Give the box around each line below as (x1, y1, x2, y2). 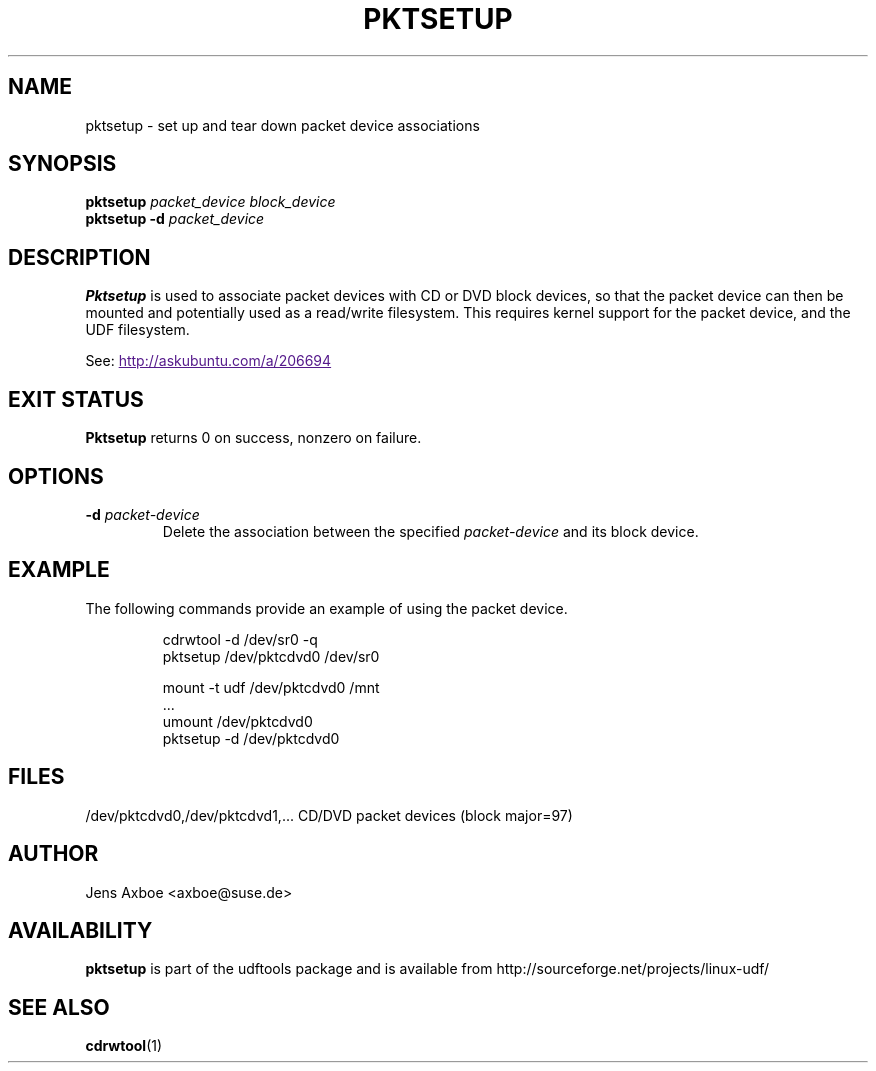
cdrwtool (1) (85, 1037, 163, 1055)
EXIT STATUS (8, 386, 144, 412)
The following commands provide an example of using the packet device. (85, 599, 568, 617)
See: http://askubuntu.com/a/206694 (85, 352, 332, 370)
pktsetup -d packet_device (85, 210, 265, 228)
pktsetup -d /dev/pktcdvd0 (162, 729, 340, 747)
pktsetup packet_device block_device (85, 193, 336, 211)
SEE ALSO (8, 994, 110, 1020)
